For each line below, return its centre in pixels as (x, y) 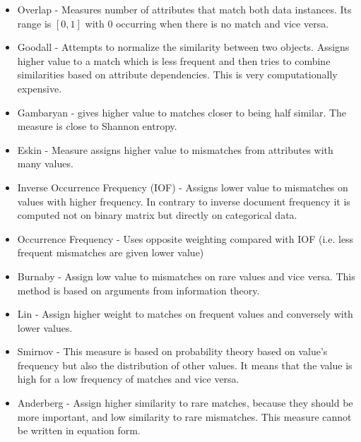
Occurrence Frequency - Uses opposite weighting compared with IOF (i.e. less (185, 238)
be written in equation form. (79, 430)
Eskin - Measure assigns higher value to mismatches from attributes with (175, 149)
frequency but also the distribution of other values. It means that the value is (185, 365)
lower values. (45, 327)
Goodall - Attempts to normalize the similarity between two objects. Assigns (183, 47)
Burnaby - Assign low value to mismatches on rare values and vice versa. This (186, 276)
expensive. (40, 88)
